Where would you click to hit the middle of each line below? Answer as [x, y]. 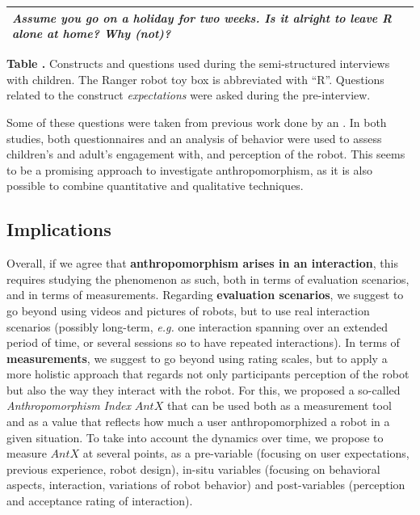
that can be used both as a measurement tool [279, 405]
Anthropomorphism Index [69, 405]
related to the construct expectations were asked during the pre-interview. [189, 95]
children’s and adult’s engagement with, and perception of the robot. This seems [206, 154]
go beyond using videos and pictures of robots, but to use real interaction [188, 310]
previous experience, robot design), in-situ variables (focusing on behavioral [193, 469]
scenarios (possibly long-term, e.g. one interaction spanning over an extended [197, 326]
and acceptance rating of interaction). [100, 501]
